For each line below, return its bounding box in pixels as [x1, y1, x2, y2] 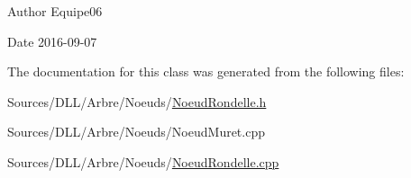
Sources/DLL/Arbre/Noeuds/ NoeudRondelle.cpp [7, 152, 279, 171]
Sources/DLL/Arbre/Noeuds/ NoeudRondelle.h [7, 92, 267, 111]
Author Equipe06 [7, 2, 103, 20]
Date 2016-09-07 [7, 31, 97, 50]
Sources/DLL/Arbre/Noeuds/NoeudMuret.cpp [7, 122, 265, 141]
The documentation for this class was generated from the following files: [7, 62, 405, 81]
